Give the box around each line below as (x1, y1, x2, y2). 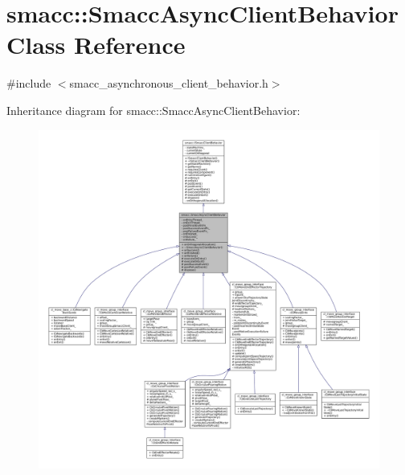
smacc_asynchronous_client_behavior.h (69, 75, 268, 92)
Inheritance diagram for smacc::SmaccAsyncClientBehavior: (6, 101, 301, 118)
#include (6, 75, 51, 92)
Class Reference (6, 28, 186, 61)
